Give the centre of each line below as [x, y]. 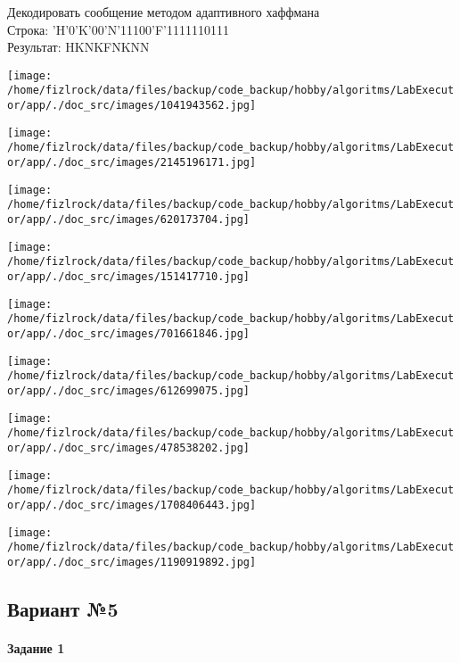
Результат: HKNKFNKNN [78, 47]
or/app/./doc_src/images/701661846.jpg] [129, 333]
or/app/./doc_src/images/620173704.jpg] [129, 220]
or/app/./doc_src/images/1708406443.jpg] [132, 505]
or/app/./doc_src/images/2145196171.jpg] [132, 163]
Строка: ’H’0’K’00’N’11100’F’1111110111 [118, 29]
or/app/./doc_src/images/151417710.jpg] [129, 277]
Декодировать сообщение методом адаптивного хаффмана [164, 12]
